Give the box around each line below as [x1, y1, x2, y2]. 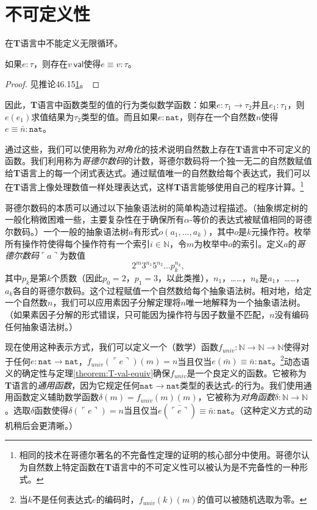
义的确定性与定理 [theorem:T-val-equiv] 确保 [5, 367, 171, 379]
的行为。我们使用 [235, 378, 304, 391]
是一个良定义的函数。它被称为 [187, 367, 307, 379]
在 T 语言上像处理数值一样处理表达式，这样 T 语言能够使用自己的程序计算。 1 [5, 179, 304, 193]
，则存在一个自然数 [179, 110, 256, 123]
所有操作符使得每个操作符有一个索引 [5, 237, 150, 250]
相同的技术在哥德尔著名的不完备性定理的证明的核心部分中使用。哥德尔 [19, 448, 301, 461]
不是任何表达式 [32, 493, 93, 506]
